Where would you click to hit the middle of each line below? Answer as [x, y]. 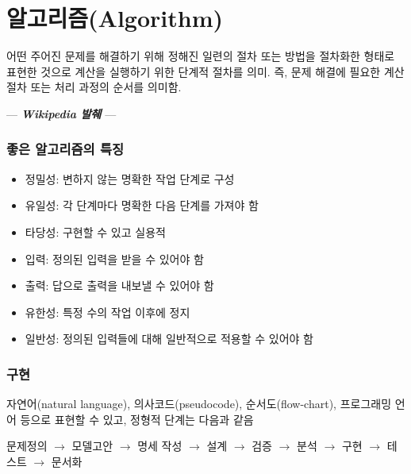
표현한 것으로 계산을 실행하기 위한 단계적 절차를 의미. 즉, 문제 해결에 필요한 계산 [205, 71]
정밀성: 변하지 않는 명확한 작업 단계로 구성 [130, 178]
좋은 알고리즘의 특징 [65, 149]
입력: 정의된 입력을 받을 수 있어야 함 [114, 258]
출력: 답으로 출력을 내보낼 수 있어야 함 [119, 285]
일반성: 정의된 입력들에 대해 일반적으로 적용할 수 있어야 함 [169, 339]
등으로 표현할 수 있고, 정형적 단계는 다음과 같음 [137, 419]
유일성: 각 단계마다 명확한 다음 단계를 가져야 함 [142, 205]
